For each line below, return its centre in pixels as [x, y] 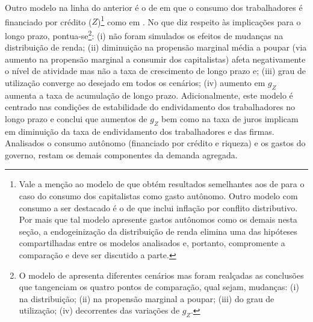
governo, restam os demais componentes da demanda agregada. [121, 154]
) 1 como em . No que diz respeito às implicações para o [199, 20]
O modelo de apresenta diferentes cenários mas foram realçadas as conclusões [161, 275]
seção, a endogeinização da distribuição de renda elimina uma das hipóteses [158, 231]
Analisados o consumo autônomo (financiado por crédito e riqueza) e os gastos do [155, 143]
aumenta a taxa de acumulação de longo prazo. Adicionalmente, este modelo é [149, 95]
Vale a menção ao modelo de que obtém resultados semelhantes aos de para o [162, 184]
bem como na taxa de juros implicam [230, 118]
